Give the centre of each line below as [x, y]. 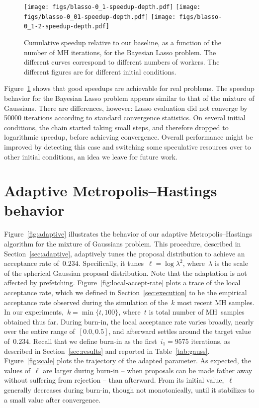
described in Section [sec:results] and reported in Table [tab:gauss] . [107, 351]
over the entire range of [40, 331]
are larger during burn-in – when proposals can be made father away [148, 370]
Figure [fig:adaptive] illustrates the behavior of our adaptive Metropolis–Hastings [128, 234]
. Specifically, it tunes [111, 263]
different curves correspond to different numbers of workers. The [122, 62]
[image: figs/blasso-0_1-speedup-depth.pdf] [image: [112, 7]
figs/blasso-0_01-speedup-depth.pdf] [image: [100, 17]
